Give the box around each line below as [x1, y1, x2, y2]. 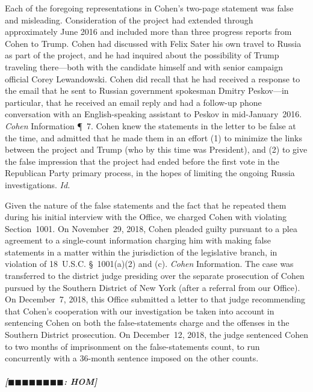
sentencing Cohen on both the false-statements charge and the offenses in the [5, 316, 290, 329]
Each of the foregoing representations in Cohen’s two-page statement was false [5, 2, 294, 14]
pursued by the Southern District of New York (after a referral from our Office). [5, 281, 300, 293]
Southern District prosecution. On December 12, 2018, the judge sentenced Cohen [5, 328, 308, 341]
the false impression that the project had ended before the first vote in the [5, 155, 279, 167]
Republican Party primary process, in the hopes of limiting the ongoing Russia [5, 167, 295, 179]
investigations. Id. [5, 178, 70, 191]
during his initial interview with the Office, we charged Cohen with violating [5, 210, 287, 223]
